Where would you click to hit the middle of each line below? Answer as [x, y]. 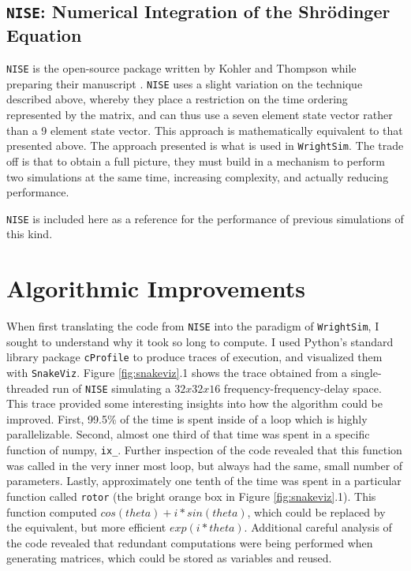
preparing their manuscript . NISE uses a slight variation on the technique [185, 83]
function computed [52, 511]
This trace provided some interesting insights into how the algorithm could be [194, 403]
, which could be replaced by [316, 511]
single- [366, 372]
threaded [28, 388]
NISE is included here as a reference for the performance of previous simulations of [205, 218]
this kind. [30, 234]
